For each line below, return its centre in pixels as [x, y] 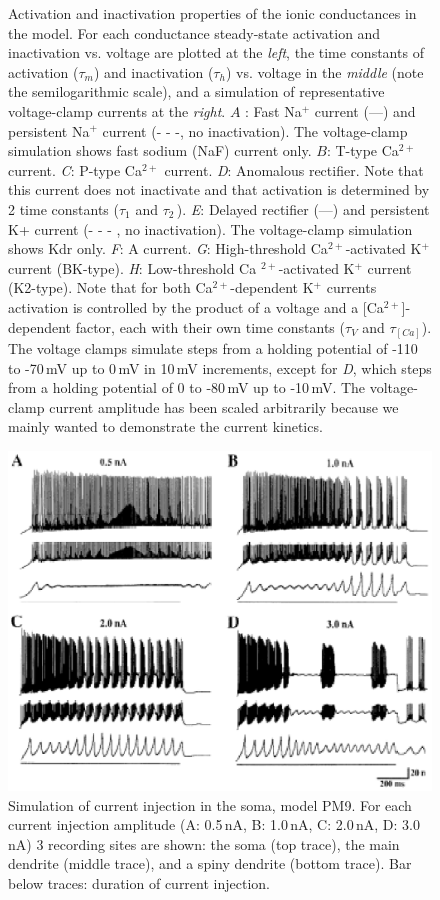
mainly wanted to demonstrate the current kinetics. [165, 426]
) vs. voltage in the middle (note [324, 71]
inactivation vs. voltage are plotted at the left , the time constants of [216, 52]
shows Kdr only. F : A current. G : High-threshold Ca [168, 248]
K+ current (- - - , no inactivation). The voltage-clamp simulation [210, 228]
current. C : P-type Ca [75, 169]
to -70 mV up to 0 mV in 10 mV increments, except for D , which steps [220, 367]
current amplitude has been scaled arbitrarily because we [224, 406]
